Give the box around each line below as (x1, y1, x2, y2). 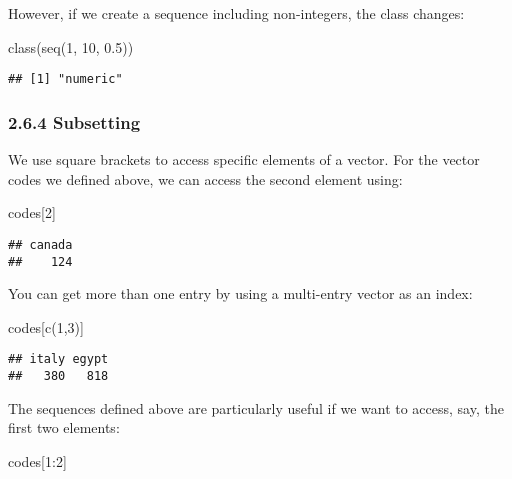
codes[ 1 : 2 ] (8, 450, 67, 471)
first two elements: (8, 417, 120, 438)
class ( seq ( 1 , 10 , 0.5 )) (8, 36, 134, 57)
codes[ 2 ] (8, 202, 56, 223)
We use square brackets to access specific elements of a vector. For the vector (8, 149, 480, 170)
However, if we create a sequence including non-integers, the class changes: (8, 3, 465, 23)
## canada (8, 237, 73, 252)
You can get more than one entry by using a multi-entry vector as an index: (8, 283, 473, 304)
